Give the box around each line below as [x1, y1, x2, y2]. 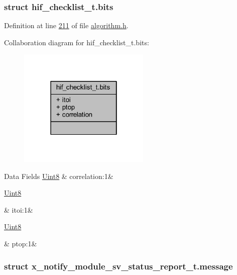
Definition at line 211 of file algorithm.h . [4, 20, 129, 31]
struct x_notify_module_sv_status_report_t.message [4, 259, 233, 272]
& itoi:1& [4, 204, 33, 215]
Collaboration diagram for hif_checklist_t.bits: [4, 37, 149, 47]
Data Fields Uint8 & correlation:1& [4, 170, 113, 181]
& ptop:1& [4, 238, 37, 249]
